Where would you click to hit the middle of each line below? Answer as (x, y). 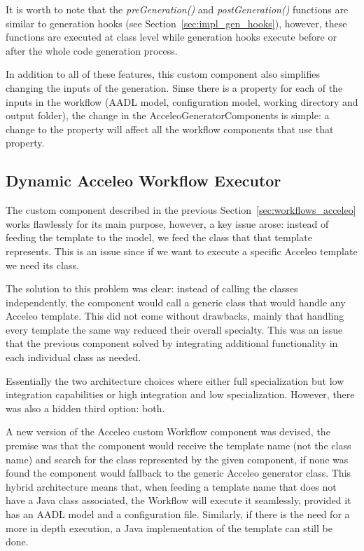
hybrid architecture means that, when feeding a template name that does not (171, 486)
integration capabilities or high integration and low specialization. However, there (180, 394)
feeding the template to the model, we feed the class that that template (159, 237)
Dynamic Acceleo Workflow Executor (143, 181)
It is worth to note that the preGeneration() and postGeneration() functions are (177, 9)
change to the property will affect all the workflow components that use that (170, 129)
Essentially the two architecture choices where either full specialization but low (175, 380)
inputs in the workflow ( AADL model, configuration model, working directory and (182, 101)
